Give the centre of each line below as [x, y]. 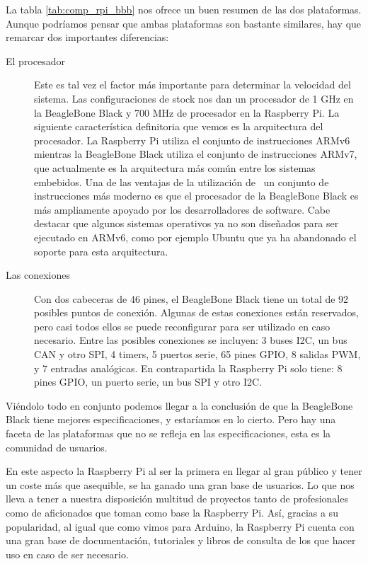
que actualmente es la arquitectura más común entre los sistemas [175, 167]
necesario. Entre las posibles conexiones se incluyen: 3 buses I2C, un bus [191, 340]
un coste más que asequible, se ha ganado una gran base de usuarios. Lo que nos [180, 484]
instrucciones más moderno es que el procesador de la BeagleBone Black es [196, 196]
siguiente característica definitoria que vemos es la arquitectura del [179, 126]
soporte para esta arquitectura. [101, 251]
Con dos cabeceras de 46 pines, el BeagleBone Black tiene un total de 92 [191, 298]
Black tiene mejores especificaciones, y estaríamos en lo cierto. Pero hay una [171, 419]
